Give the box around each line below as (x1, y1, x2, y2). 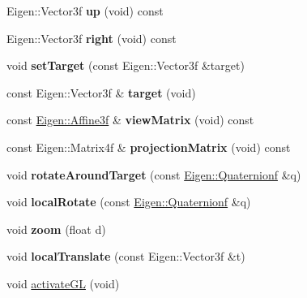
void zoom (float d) (6, 220, 106, 237)
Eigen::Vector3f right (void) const (6, 29, 177, 46)
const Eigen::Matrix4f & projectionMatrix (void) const (6, 138, 291, 155)
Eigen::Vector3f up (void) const (6, 2, 164, 19)
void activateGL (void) (6, 274, 120, 292)
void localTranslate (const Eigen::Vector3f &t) (6, 248, 245, 265)
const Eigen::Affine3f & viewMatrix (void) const (6, 111, 254, 128)
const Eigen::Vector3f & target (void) (6, 84, 196, 101)
